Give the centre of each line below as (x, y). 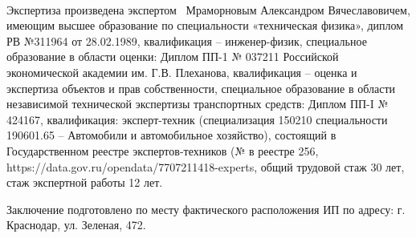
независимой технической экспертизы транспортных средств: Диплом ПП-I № (198, 104)
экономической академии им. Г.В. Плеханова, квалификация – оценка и (182, 72)
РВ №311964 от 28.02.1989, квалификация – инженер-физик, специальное (187, 40)
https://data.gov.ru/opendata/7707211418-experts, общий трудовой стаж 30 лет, (206, 166)
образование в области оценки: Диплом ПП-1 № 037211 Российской (173, 56)
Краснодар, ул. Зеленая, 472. (76, 225)
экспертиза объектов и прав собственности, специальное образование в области (201, 88)
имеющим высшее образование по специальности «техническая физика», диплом (205, 25)
